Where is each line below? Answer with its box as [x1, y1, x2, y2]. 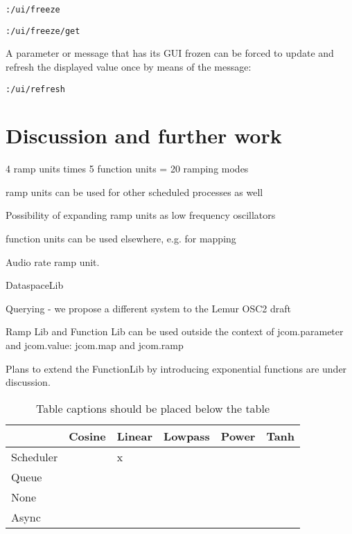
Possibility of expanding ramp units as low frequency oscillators [6, 208, 276, 222]
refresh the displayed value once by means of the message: [6, 59, 252, 73]
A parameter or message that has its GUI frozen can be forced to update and [6, 46, 334, 60]
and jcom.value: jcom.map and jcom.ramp [6, 338, 184, 353]
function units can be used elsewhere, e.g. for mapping [6, 231, 236, 246]
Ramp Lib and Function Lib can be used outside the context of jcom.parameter [6, 324, 344, 339]
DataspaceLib [6, 278, 64, 292]
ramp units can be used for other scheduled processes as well [6, 184, 263, 199]
